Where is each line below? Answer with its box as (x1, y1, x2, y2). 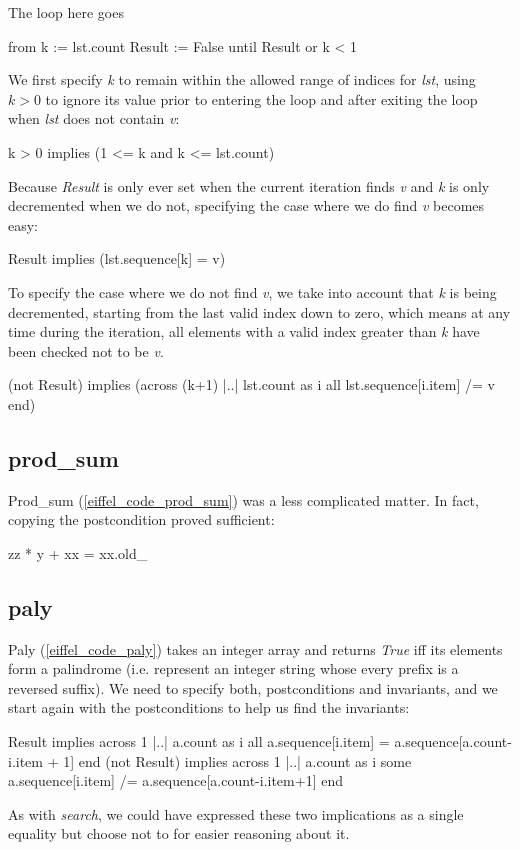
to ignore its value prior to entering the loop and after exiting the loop (45, 88, 478, 109)
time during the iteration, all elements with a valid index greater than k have (8, 321, 480, 342)
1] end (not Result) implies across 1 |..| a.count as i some (63, 750, 412, 771)
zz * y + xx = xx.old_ (8, 542, 148, 563)
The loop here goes (8, 2, 124, 22)
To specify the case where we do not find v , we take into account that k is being (8, 281, 497, 302)
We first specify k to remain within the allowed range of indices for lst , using (8, 69, 476, 90)
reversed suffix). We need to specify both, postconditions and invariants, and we (8, 677, 498, 698)
